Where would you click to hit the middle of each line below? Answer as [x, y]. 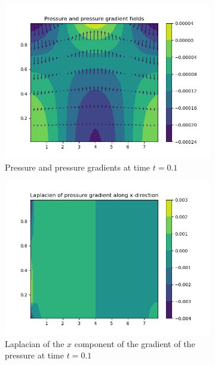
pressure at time [34, 355]
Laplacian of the [35, 343]
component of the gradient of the [135, 343]
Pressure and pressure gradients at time [78, 167]
